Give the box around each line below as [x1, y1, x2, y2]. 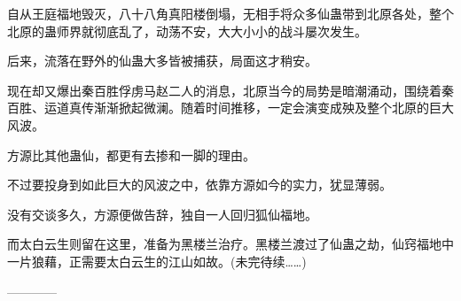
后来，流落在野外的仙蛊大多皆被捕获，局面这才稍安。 [7, 51, 317, 70]
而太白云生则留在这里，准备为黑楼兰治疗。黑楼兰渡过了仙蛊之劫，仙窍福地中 [7, 235, 454, 253]
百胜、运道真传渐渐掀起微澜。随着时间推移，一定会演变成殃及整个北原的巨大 [7, 98, 454, 117]
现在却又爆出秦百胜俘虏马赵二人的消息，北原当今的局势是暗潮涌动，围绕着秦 [7, 81, 454, 99]
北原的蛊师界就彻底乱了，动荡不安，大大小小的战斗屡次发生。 [7, 21, 367, 40]
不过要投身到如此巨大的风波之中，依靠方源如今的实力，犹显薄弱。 [7, 175, 392, 194]
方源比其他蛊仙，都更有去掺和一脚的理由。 [7, 145, 255, 164]
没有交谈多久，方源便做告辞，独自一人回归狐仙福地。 [7, 205, 317, 223]
